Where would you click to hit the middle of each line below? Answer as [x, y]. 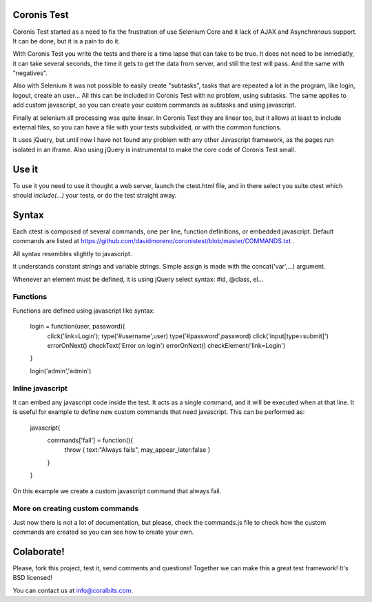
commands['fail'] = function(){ [90, 440]
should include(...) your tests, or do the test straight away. [95, 196]
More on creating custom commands [76, 508]
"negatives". [30, 73]
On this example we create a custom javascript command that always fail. [117, 491]
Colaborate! [39, 551]
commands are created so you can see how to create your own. [103, 532]
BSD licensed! [33, 578]
